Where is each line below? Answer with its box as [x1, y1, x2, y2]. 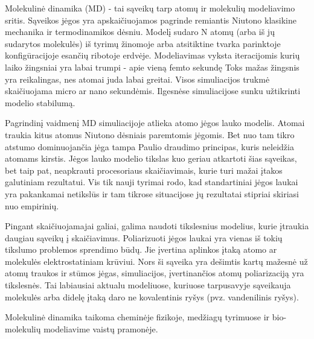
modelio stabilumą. [5, 96, 75, 109]
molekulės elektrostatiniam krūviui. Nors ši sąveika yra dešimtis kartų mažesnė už [5, 255, 308, 267]
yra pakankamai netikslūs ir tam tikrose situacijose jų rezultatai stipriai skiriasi [5, 187, 299, 200]
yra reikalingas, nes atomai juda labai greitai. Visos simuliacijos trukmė [5, 72, 270, 85]
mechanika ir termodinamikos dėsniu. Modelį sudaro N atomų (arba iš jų [5, 25, 275, 38]
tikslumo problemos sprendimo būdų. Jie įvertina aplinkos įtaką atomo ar [5, 243, 277, 256]
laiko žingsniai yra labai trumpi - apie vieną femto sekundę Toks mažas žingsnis [5, 60, 300, 73]
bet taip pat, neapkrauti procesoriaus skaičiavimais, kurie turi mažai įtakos [5, 163, 283, 176]
